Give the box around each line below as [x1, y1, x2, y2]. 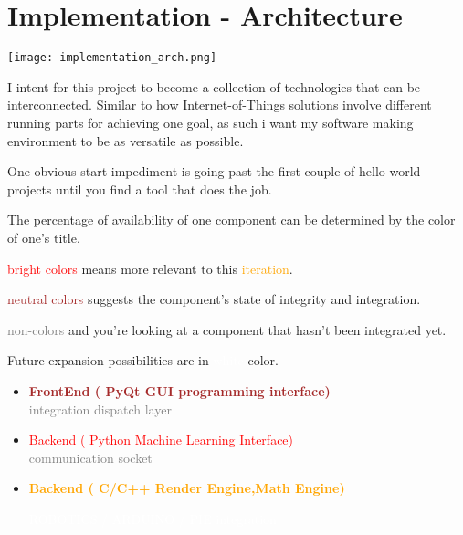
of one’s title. [7, 227, 80, 247]
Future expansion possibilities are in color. [7, 351, 279, 370]
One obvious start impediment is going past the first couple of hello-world [7, 162, 421, 181]
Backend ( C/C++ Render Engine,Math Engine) [28, 478, 345, 498]
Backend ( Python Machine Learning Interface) [28, 430, 294, 449]
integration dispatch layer [28, 399, 172, 418]
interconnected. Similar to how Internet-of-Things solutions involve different [7, 95, 432, 114]
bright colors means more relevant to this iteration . [7, 258, 293, 278]
